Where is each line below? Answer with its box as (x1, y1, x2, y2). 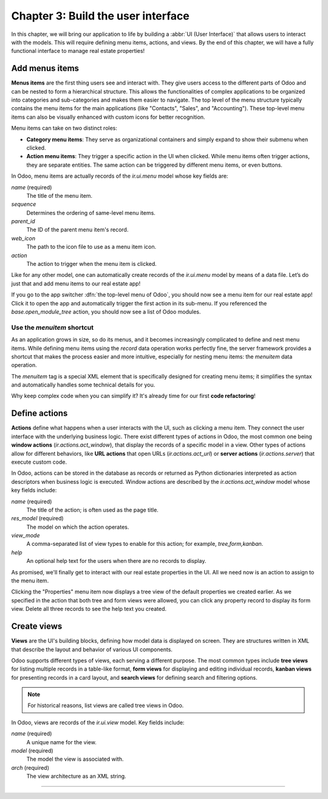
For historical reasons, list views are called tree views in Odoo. (27, 702, 184, 709)
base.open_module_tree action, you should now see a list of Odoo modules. (11, 308, 201, 315)
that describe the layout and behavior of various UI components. (11, 646, 173, 653)
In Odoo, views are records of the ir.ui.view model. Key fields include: (11, 719, 185, 726)
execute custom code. (11, 458, 67, 466)
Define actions (11, 408, 68, 419)
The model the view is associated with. (26, 755, 124, 763)
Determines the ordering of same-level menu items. (26, 209, 156, 216)
